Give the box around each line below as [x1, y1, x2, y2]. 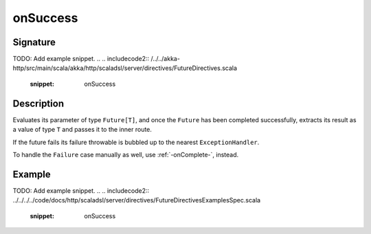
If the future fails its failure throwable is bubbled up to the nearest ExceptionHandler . [12, 138, 260, 146]
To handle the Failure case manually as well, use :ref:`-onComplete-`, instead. [12, 150, 239, 159]
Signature [12, 36, 56, 48]
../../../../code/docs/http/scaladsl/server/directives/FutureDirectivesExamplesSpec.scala [12, 196, 261, 204]
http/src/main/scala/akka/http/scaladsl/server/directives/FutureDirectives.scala [12, 64, 237, 72]
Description [12, 97, 65, 109]
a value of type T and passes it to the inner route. [12, 126, 153, 134]
